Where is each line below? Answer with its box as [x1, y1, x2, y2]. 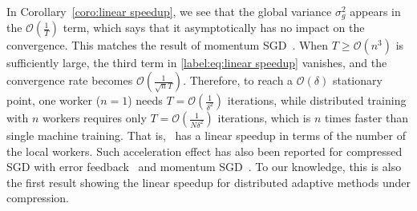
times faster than [324, 109, 408, 126]
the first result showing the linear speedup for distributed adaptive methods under [6, 173, 411, 190]
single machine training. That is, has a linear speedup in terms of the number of [6, 127, 406, 144]
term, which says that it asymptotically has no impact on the [63, 19, 365, 36]
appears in [350, 3, 401, 19]
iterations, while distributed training [227, 92, 407, 109]
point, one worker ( [6, 92, 101, 109]
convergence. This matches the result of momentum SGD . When [6, 37, 329, 54]
